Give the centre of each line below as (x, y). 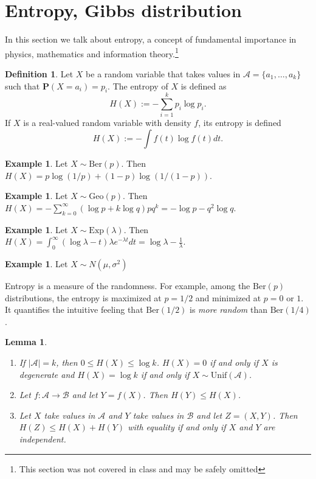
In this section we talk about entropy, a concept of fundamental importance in (151, 39)
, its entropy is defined (240, 123)
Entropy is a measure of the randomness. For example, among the (128, 286)
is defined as (204, 86)
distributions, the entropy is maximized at (83, 297)
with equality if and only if (177, 427)
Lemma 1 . (26, 342)
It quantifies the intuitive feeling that (74, 309)
